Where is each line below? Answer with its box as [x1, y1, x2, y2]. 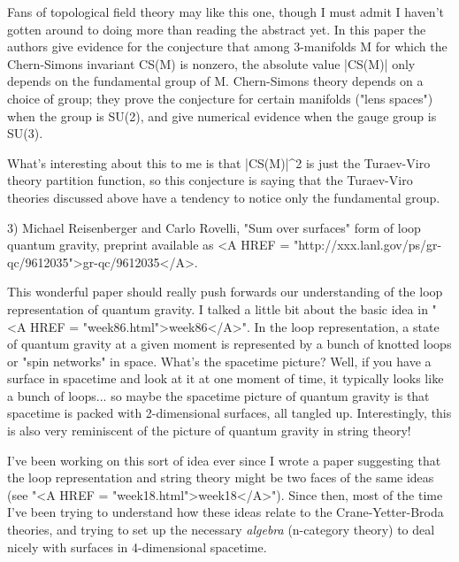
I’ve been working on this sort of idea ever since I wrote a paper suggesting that [7, 450, 441, 469]
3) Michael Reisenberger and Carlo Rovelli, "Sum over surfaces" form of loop [7, 218, 421, 236]
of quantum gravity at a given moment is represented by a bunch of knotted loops [7, 335, 452, 353]
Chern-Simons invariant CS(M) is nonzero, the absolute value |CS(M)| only [7, 54, 416, 73]
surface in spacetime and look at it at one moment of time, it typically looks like [7, 369, 444, 388]
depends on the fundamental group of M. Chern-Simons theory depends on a [7, 72, 424, 90]
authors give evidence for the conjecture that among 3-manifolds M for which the [7, 37, 448, 56]
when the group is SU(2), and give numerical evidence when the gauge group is [7, 106, 437, 125]
